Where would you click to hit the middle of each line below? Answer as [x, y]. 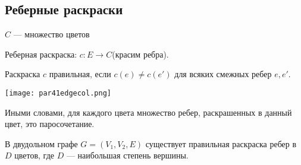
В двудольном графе [41, 143]
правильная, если [80, 74]
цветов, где [34, 155]
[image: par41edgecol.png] [58, 93]
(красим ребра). [140, 54]
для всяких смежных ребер [223, 74]
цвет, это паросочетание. [50, 124]
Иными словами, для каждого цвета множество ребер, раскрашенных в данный [148, 112]
